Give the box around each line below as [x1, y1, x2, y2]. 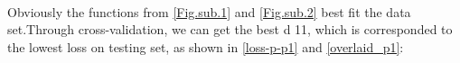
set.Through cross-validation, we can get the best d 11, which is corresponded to [7, 20, 453, 39]
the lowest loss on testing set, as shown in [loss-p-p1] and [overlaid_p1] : [7, 37, 404, 56]
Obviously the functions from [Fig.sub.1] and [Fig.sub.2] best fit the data [7, 2, 411, 21]
